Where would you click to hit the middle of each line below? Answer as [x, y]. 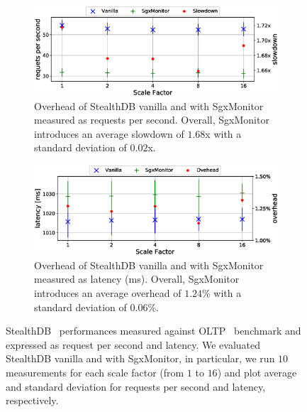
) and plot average [257, 372]
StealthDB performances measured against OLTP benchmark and [153, 331]
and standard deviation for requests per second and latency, [136, 386]
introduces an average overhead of [108, 292]
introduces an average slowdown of [109, 133]
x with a [223, 133]
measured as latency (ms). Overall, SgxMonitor [137, 279]
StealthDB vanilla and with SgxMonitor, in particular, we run [140, 358]
